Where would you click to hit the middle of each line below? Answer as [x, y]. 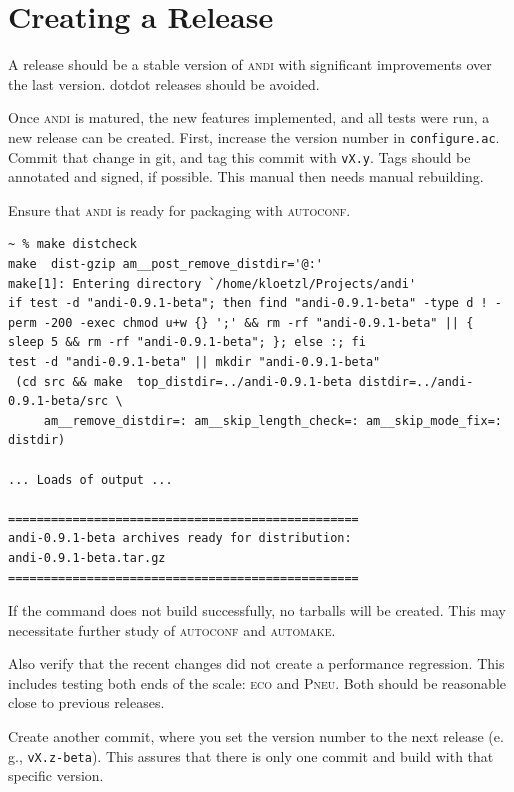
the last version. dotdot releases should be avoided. [164, 83]
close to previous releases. [86, 702]
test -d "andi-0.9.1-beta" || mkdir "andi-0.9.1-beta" [194, 361]
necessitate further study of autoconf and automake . [172, 629]
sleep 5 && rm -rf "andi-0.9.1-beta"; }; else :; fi [187, 342]
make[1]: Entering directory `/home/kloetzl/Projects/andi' [212, 283]
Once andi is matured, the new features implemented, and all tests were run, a [249, 117]
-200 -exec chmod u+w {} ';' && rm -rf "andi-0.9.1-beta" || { [258, 322]
